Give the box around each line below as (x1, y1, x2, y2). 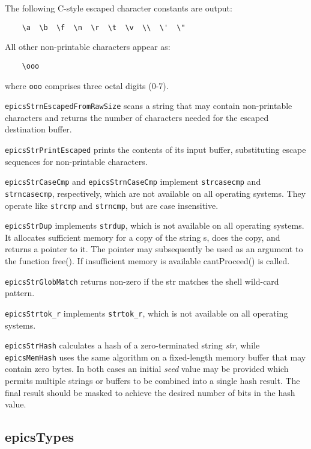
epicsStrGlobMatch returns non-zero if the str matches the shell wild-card (5, 274, 279, 287)
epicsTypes (5, 427, 74, 446)
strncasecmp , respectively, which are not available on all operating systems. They (5, 187, 306, 199)
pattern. (5, 286, 35, 299)
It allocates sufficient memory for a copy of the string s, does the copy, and (5, 231, 280, 243)
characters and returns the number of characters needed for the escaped (5, 111, 269, 123)
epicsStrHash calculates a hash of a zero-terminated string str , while (5, 339, 260, 351)
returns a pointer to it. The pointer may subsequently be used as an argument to (5, 243, 303, 255)
